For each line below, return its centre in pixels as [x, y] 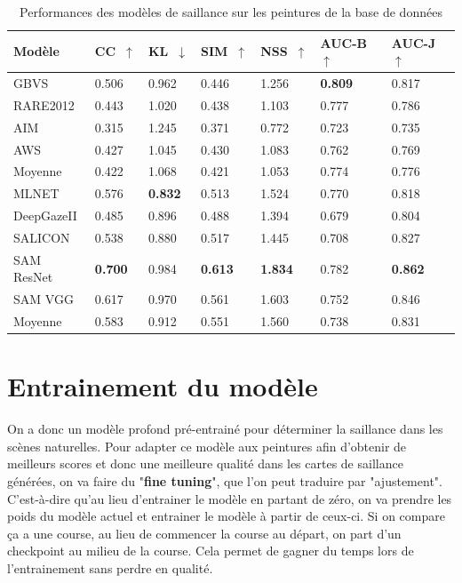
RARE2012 [44, 104]
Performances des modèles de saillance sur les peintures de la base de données [231, 12]
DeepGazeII [45, 216]
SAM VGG [44, 299]
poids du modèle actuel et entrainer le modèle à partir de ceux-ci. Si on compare [226, 516]
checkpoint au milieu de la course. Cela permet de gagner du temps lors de [211, 551]
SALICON [42, 237]
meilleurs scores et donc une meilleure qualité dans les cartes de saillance [205, 463]
